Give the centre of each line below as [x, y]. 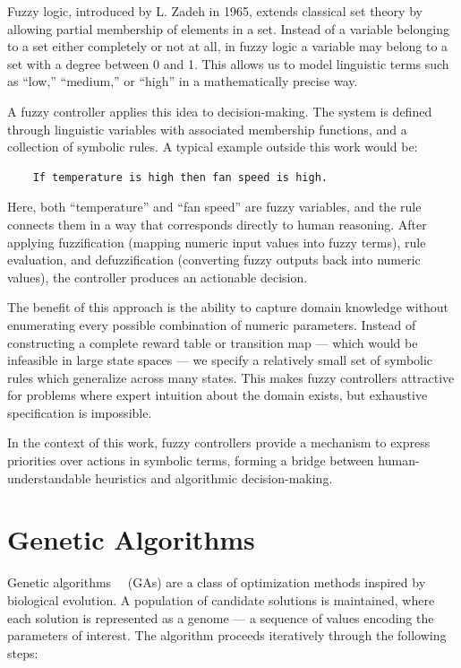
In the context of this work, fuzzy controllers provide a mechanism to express [219, 442]
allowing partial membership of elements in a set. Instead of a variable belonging [228, 28]
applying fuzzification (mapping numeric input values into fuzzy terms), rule [217, 242]
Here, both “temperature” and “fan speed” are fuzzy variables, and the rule [214, 207]
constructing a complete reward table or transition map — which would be [213, 342]
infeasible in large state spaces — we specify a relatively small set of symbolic [220, 360]
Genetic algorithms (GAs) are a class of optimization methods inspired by [217, 582]
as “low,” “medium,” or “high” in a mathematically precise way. [183, 81]
